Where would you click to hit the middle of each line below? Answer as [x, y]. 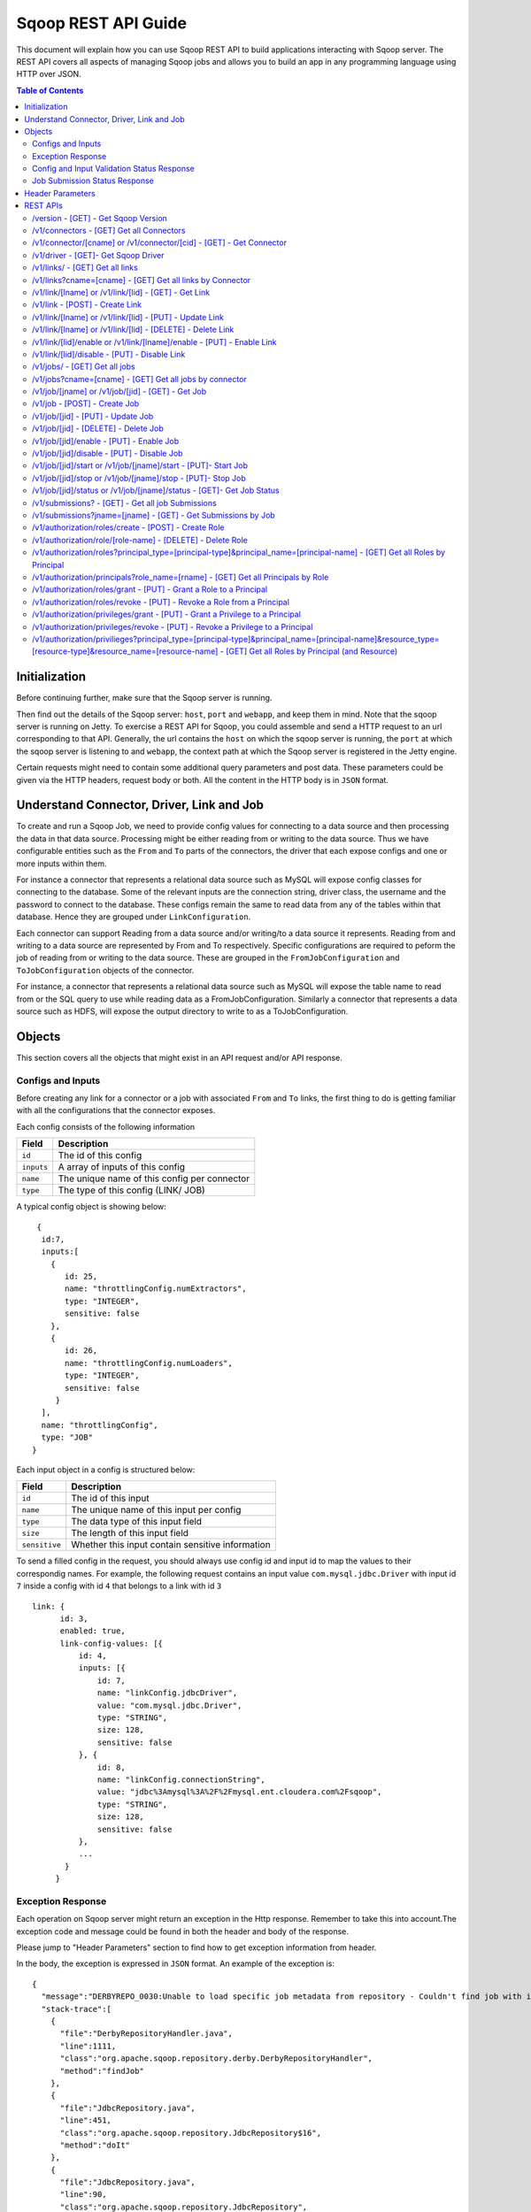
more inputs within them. [62, 864]
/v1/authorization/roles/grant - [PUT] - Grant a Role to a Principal [150, 589]
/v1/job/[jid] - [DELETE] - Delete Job [98, 428]
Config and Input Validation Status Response [113, 169]
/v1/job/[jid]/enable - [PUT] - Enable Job [106, 441]
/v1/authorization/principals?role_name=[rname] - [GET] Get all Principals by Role [181, 577]
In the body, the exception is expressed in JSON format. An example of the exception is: [176, 1963]
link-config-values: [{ [112, 1643]
